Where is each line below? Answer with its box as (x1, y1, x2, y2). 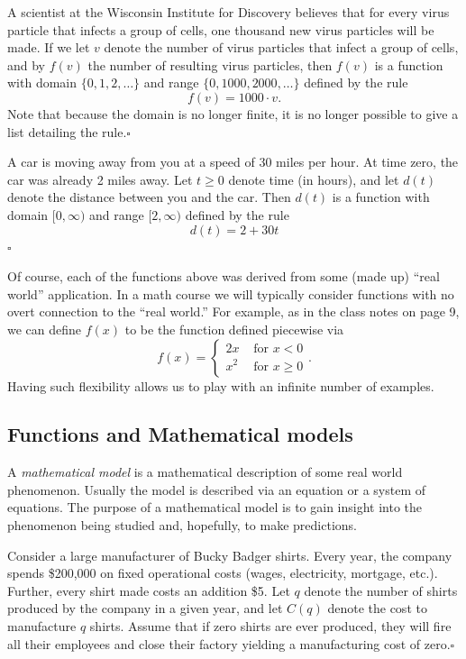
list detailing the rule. (7, 122, 127, 141)
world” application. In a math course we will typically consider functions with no (7, 284, 454, 303)
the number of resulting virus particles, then (87, 55, 333, 74)
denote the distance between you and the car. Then (7, 188, 291, 206)
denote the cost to (327, 599, 427, 618)
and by (7, 55, 46, 74)
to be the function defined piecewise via (124, 319, 344, 338)
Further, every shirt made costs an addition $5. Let (7, 581, 290, 600)
